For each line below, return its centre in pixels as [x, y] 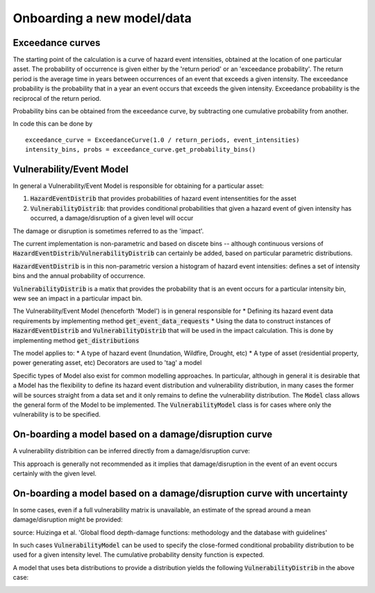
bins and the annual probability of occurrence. [79, 276]
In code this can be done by [53, 124]
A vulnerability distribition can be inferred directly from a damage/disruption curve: [131, 451]
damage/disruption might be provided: [68, 520]
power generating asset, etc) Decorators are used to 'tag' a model [107, 363]
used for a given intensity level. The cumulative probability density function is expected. [139, 555]
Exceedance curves [57, 43]
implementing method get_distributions [76, 340]
